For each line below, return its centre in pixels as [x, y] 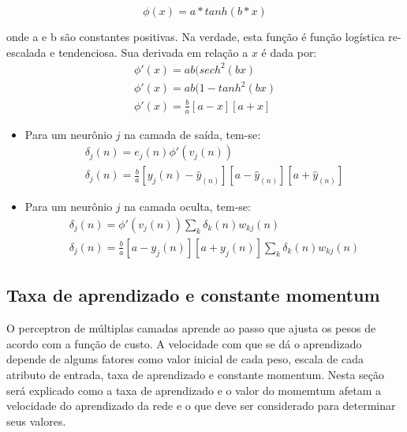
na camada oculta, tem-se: [187, 207]
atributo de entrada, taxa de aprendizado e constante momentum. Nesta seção [196, 374]
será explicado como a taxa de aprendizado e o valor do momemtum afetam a [194, 390]
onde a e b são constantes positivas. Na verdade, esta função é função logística [196, 36]
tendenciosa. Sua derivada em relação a [153, 52]
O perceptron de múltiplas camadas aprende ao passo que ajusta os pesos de [191, 328]
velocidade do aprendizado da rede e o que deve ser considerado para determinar [201, 406]
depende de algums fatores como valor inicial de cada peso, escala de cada [185, 359]
